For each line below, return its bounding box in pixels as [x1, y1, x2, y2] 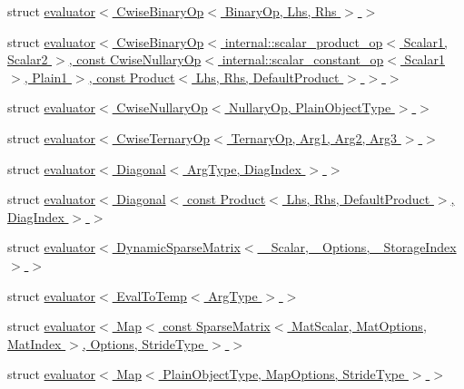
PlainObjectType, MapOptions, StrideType [163, 365, 405, 384]
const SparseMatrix [163, 316, 271, 336]
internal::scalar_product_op [224, 32, 383, 51]
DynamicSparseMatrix [116, 238, 241, 257]
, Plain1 [24, 67, 68, 86]
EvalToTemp [116, 286, 187, 305]
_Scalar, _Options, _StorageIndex [262, 238, 457, 257]
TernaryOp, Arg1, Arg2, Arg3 [231, 128, 398, 147]
